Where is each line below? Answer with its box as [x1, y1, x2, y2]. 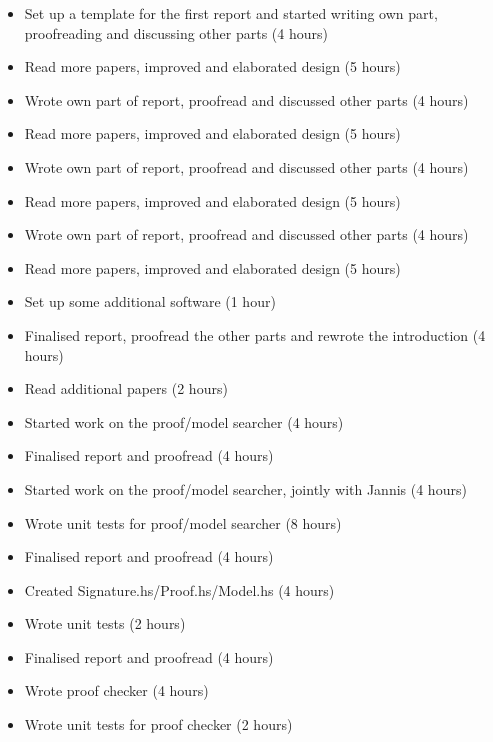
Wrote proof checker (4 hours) [24, 680, 209, 701]
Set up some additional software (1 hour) [24, 291, 276, 312]
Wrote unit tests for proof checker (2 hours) [24, 714, 293, 735]
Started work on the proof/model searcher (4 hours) [24, 411, 344, 432]
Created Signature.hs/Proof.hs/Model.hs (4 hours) [24, 579, 335, 600]
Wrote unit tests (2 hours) [24, 613, 186, 634]
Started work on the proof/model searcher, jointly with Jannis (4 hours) [24, 478, 467, 499]
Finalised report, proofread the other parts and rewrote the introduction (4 [24, 324, 486, 345]
